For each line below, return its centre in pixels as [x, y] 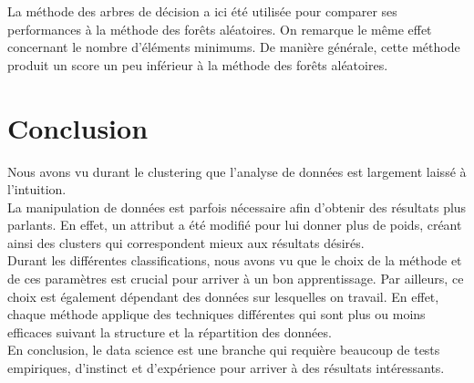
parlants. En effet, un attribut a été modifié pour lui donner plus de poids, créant [235, 225]
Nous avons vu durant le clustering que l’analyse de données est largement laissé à [237, 171]
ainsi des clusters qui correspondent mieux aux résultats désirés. [186, 242]
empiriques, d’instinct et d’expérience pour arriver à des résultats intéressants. [226, 368]
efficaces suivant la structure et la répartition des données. [170, 331]
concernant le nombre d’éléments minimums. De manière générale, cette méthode [234, 47]
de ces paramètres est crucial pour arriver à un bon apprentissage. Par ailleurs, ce [236, 279]
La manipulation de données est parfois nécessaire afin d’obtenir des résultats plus [237, 207]
